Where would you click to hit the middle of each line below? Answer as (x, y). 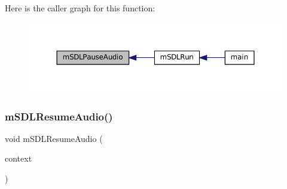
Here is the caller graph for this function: (80, 8)
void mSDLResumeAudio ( (54, 138)
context (19, 158)
